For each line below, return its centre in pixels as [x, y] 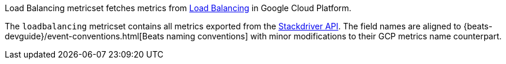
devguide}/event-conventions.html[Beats [84, 36]
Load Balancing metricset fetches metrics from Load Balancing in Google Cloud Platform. [178, 8]
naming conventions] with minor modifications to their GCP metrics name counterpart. [334, 36]
